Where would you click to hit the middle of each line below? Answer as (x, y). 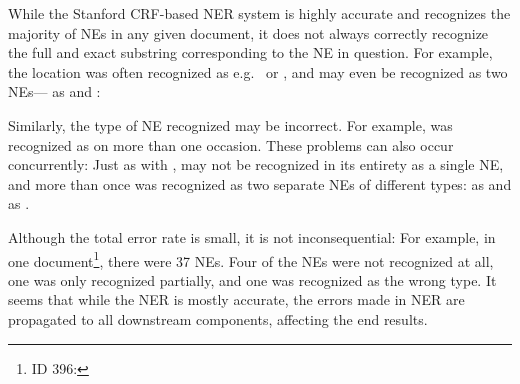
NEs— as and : (54, 91)
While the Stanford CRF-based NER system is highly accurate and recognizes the (259, 13)
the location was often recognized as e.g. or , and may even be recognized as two (258, 71)
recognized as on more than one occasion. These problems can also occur (231, 144)
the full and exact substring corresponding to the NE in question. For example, (250, 52)
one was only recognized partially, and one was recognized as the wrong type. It (252, 279)
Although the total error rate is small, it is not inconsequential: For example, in (252, 236)
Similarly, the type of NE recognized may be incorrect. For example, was (230, 124)
